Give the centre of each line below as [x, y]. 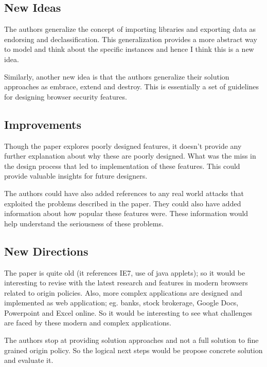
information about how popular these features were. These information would [126, 213]
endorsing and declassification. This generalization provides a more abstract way [131, 39]
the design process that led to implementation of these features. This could [122, 166]
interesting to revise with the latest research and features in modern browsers [126, 283]
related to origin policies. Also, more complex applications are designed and [123, 292]
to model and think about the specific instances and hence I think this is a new [129, 49]
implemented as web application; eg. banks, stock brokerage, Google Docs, [121, 303]
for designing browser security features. [66, 96]
